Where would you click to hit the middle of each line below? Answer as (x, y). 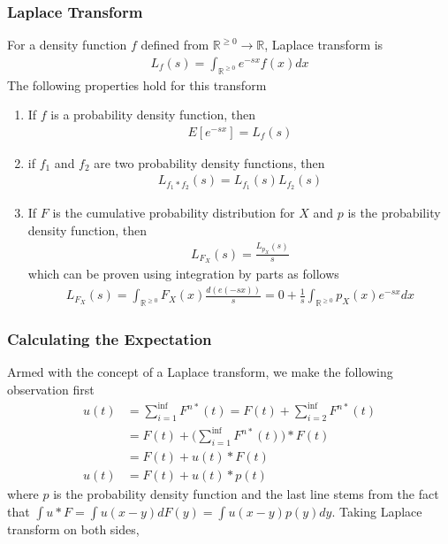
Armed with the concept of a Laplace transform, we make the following (200, 372)
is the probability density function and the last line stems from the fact (246, 494)
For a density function (67, 45)
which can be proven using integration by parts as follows (183, 274)
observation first (51, 390)
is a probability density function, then (153, 115)
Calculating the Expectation (110, 339)
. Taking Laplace (377, 511)
